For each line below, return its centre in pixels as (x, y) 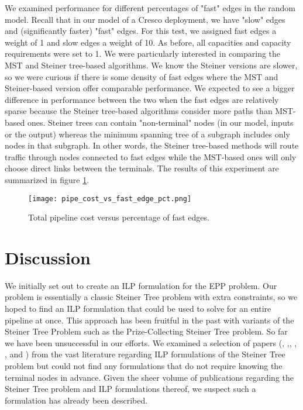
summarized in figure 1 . (47, 179)
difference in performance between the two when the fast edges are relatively (142, 99)
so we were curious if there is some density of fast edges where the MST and (142, 76)
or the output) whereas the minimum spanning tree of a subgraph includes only (147, 134)
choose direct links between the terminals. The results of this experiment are (142, 168)
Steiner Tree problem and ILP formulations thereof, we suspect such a (130, 389)
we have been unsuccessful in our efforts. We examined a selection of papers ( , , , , (151, 342)
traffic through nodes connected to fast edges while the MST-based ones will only (151, 156)
